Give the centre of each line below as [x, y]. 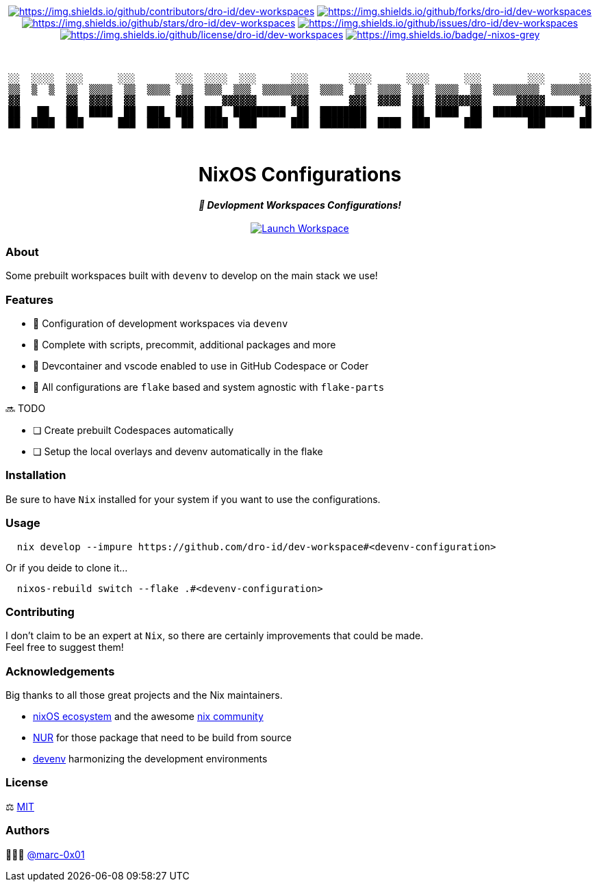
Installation [36, 475]
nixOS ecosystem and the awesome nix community [148, 716]
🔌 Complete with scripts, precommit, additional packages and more [185, 345]
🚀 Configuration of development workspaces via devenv [161, 323]
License [27, 783]
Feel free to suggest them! [65, 647]
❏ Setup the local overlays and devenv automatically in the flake [178, 451]
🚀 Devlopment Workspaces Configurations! [300, 205]
